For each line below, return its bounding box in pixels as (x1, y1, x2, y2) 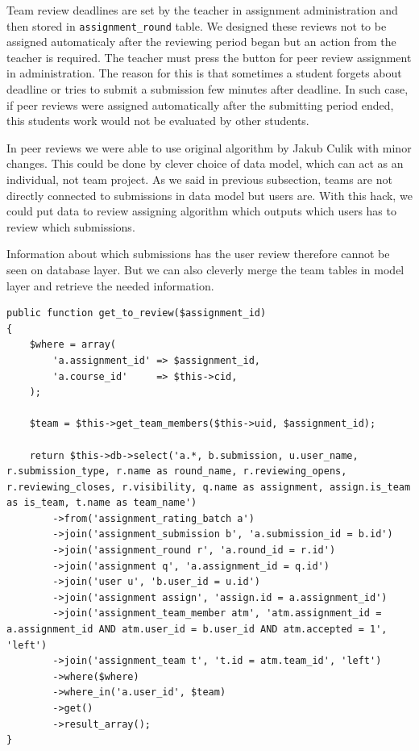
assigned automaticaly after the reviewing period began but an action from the (6, 33, 396, 50)
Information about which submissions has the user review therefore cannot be (6, 245, 390, 262)
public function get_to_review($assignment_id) (6, 307, 267, 319)
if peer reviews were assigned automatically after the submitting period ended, (6, 96, 394, 113)
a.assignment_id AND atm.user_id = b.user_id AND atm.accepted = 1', (6, 624, 388, 636)
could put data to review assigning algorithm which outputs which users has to (6, 202, 396, 219)
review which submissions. (6, 218, 135, 235)
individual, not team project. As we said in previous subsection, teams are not (6, 171, 392, 187)
